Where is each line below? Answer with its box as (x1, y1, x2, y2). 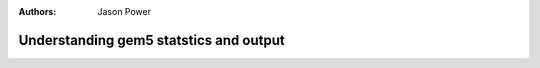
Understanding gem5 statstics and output (18, 31, 285, 49)
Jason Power (97, 6, 152, 17)
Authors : (18, 6, 57, 17)
